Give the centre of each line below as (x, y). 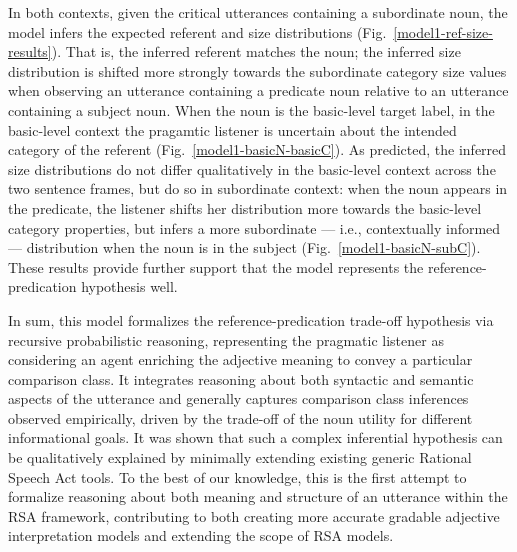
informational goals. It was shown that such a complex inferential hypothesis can (255, 437)
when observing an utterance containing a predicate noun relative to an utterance (258, 90)
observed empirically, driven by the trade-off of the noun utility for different (240, 417)
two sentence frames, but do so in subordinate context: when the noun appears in (258, 188)
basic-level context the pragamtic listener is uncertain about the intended (232, 129)
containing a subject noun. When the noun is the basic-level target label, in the (251, 109)
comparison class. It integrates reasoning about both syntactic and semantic (241, 378)
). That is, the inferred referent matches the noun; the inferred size (256, 51)
